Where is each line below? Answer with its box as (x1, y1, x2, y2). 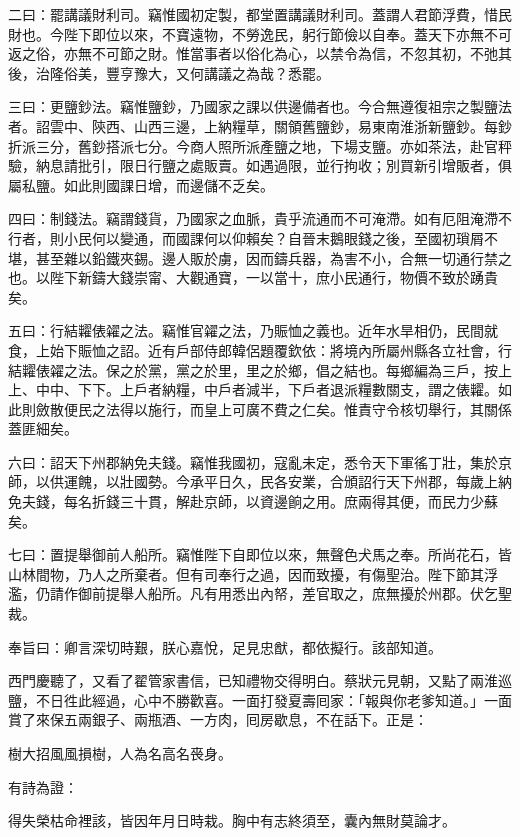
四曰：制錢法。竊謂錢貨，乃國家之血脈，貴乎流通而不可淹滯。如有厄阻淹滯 (8, 208, 498, 229)
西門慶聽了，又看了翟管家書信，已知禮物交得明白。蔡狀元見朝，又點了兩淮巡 (8, 670, 512, 691)
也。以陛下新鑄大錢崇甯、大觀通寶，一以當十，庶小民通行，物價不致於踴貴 (8, 267, 498, 288)
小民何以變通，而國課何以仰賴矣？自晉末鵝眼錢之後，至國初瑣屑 (63, 227, 484, 248)
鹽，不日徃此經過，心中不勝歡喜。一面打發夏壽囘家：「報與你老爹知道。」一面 (8, 689, 512, 710)
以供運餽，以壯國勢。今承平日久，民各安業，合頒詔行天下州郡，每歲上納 (35, 471, 512, 492)
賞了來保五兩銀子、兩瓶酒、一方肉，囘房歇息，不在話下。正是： (8, 709, 428, 730)
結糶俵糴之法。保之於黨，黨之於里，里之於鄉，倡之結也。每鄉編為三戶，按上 (8, 359, 512, 380)
